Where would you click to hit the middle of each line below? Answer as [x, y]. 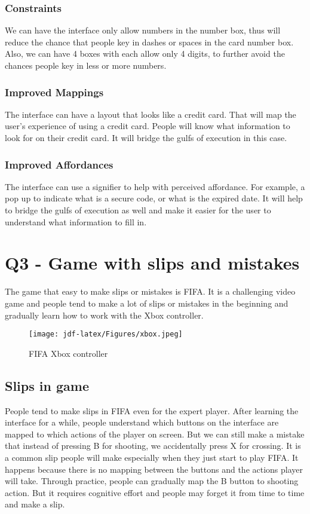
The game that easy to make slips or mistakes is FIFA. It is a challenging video [150, 291]
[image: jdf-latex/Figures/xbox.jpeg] [106, 334]
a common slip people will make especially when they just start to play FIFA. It [152, 457]
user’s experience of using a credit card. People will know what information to [148, 126]
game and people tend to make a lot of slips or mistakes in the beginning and [147, 303]
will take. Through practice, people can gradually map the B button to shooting [152, 481]
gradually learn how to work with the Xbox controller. [104, 315]
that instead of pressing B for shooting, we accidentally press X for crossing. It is [153, 446]
